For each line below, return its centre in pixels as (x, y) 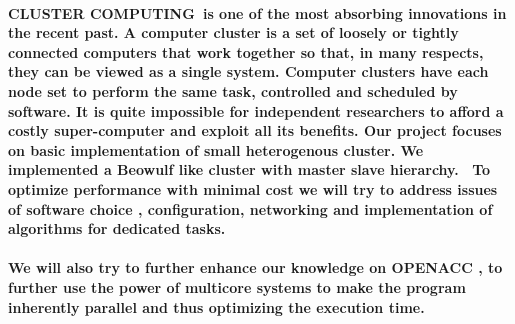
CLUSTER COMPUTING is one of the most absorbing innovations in (257, 12)
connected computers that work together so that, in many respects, (246, 51)
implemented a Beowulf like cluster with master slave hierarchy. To (249, 169)
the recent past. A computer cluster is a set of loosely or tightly (233, 32)
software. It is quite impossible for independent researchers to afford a (256, 110)
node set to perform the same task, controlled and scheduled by (233, 90)
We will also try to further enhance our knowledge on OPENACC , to (255, 267)
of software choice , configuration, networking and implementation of (250, 208)
